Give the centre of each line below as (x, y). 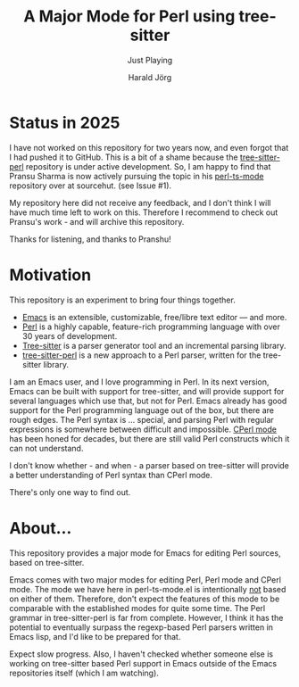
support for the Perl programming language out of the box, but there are (142, 410)
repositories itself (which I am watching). (84, 673)
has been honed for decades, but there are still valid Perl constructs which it (149, 438)
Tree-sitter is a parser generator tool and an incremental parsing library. (154, 345)
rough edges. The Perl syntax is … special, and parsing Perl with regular (141, 419)
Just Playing (150, 60)
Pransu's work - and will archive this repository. (97, 221)
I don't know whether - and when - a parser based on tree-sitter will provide (149, 465)
